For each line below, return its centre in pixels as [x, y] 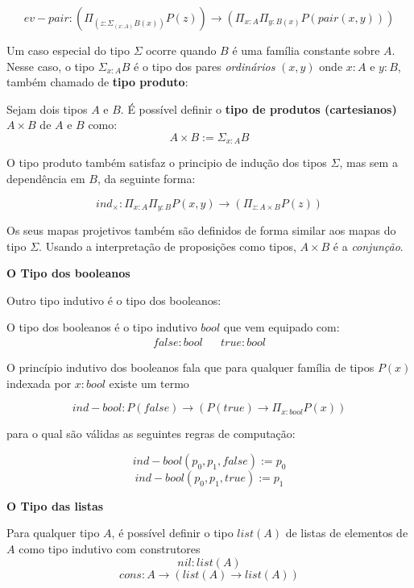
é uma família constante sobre [306, 50]
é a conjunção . [368, 246]
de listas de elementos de [347, 533]
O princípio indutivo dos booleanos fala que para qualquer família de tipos [190, 367]
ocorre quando [181, 50]
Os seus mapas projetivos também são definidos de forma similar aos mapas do [201, 230]
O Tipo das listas [55, 505]
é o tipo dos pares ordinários [205, 66]
